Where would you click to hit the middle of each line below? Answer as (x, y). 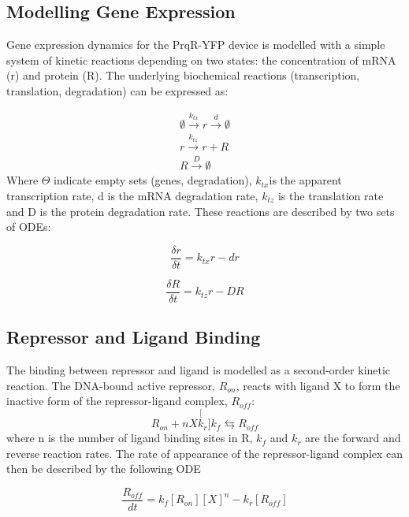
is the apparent (305, 180)
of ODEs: (29, 227)
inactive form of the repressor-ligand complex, (117, 401)
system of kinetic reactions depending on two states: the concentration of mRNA (201, 60)
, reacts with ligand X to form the (318, 385)
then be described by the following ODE (104, 469)
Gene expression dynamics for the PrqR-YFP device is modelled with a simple (196, 45)
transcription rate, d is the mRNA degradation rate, (132, 195)
